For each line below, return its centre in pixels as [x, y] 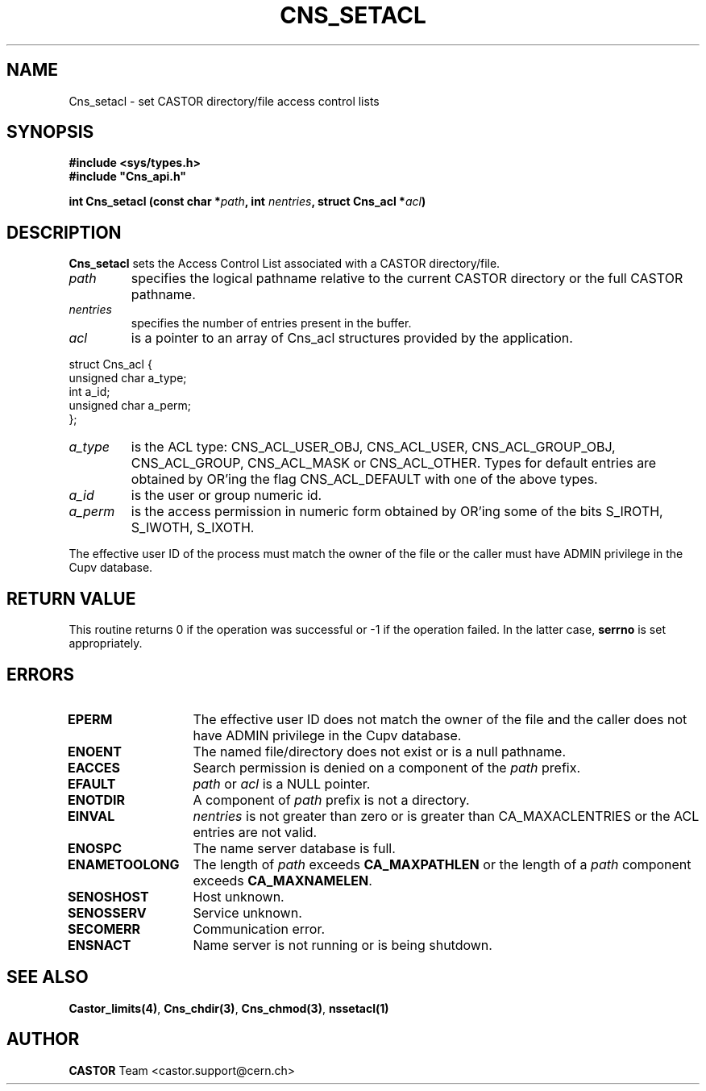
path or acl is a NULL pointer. [282, 783]
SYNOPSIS [50, 132]
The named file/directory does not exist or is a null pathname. [380, 751]
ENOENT [95, 751]
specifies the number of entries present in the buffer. [271, 323]
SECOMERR [104, 929]
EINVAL [91, 816]
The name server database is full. [294, 848]
